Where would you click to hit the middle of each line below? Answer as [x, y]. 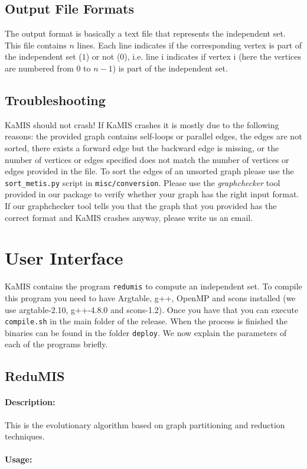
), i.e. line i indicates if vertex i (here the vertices [213, 56]
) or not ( [103, 56]
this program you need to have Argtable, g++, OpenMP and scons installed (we [150, 297]
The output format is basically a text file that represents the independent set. [145, 33]
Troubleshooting [55, 100]
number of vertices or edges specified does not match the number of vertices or [147, 159]
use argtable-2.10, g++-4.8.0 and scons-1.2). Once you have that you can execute [152, 309]
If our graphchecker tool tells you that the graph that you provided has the [141, 206]
